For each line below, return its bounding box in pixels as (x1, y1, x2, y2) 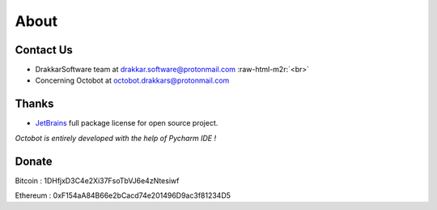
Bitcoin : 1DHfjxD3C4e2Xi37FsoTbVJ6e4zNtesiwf (15, 175, 180, 186)
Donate (15, 154, 53, 168)
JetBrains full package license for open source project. (35, 118, 218, 128)
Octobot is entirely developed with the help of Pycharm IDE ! (15, 133, 217, 143)
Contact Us (15, 43, 73, 57)
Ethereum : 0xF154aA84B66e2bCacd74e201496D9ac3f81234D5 (15, 191, 231, 200)
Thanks (15, 97, 54, 111)
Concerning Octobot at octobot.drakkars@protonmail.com (35, 75, 230, 85)
